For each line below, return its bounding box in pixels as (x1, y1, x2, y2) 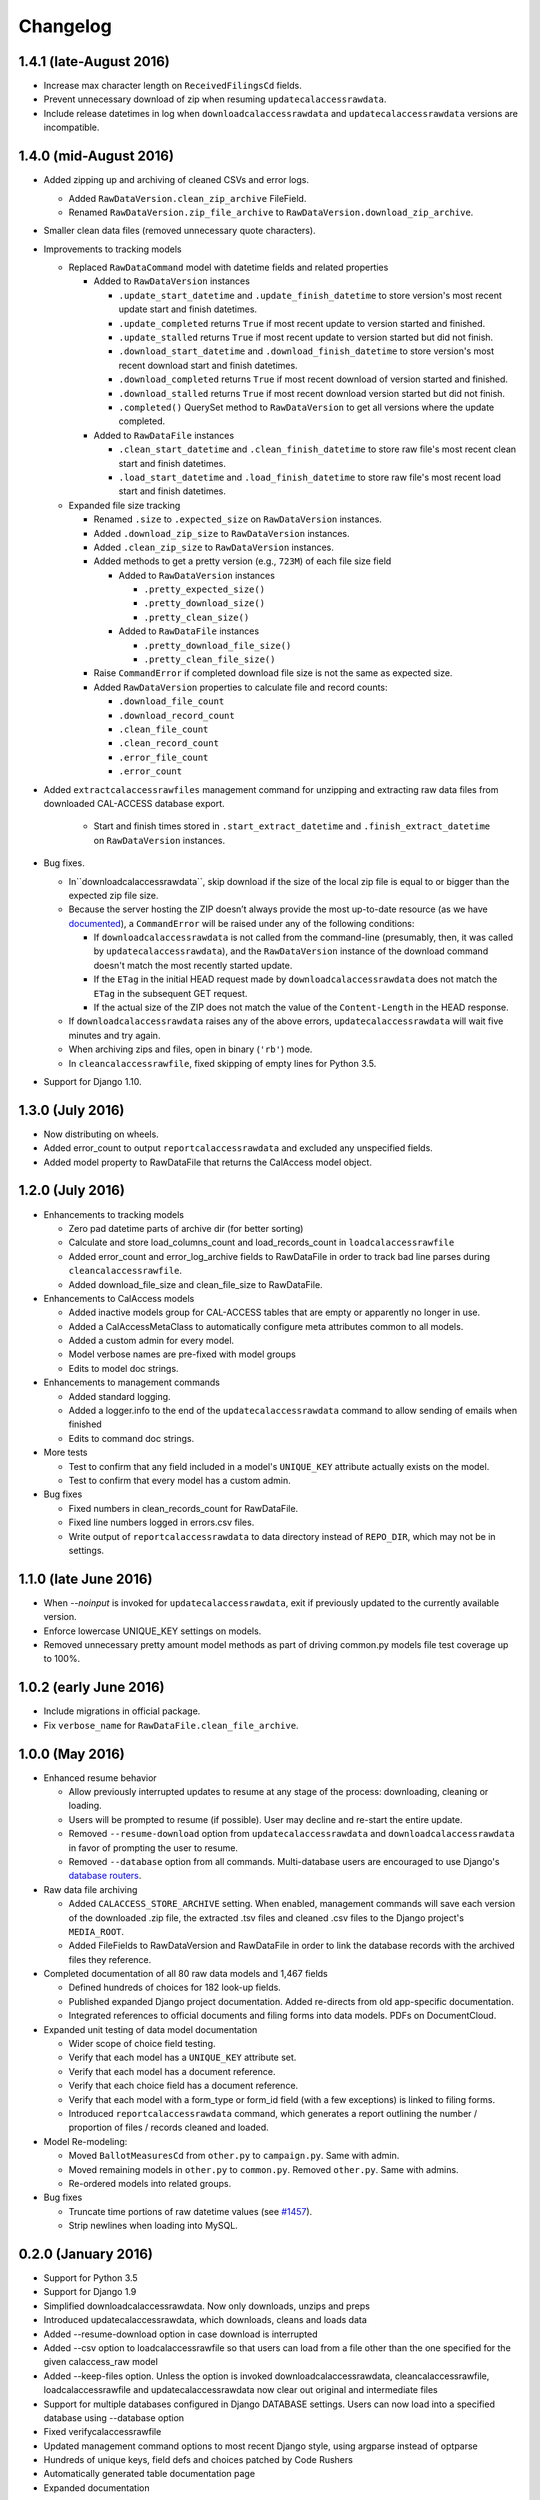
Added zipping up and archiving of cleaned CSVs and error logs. (43, 174, 310, 186)
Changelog (18, 15, 112, 37)
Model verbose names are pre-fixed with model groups (68, 1348, 297, 1360)
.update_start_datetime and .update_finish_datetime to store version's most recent (118, 289, 502, 301)
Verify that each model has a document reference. (68, 2065, 276, 2077)
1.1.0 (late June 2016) (18, 1570, 153, 1587)
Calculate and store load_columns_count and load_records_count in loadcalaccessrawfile (68, 1236, 455, 1249)
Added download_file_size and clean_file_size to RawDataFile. (68, 1278, 324, 1290)
